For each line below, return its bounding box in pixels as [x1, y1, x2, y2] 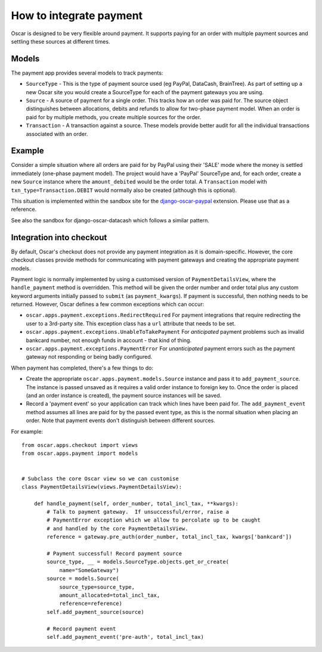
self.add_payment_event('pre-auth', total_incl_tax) [47, 634, 204, 640]
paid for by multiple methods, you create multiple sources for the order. [26, 113, 202, 120]
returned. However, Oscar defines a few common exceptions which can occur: [11, 301, 205, 308]
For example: [11, 428, 44, 435]
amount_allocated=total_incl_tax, [59, 592, 160, 598]
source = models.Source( [47, 575, 119, 582]
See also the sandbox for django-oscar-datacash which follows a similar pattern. [11, 216, 210, 223]
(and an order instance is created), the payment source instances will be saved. [26, 392, 222, 399]
